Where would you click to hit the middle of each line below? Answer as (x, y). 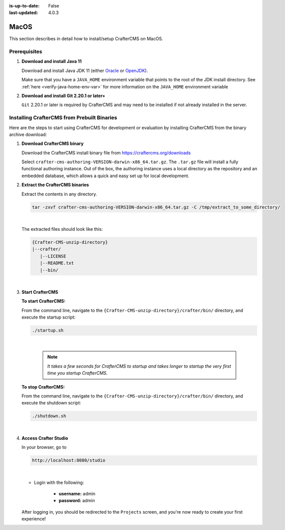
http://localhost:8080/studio (69, 461)
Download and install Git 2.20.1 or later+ (63, 96)
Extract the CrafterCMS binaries (55, 185)
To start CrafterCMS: (44, 301)
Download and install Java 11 (52, 62)
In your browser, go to (44, 447)
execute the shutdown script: (51, 403)
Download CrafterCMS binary (53, 143)
